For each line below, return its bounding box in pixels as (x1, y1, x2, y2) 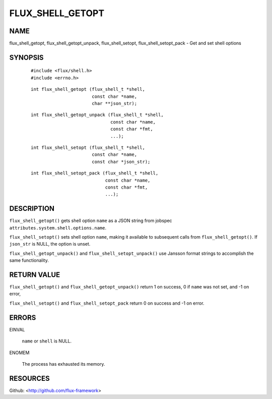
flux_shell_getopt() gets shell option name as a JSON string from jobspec (9, 217, 172, 224)
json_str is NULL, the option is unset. (9, 241, 91, 247)
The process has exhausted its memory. (22, 361, 105, 367)
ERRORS (9, 313, 36, 322)
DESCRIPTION (9, 204, 55, 213)
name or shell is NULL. (22, 338, 72, 344)
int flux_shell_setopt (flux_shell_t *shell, (31, 144, 146, 150)
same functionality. (9, 257, 49, 263)
